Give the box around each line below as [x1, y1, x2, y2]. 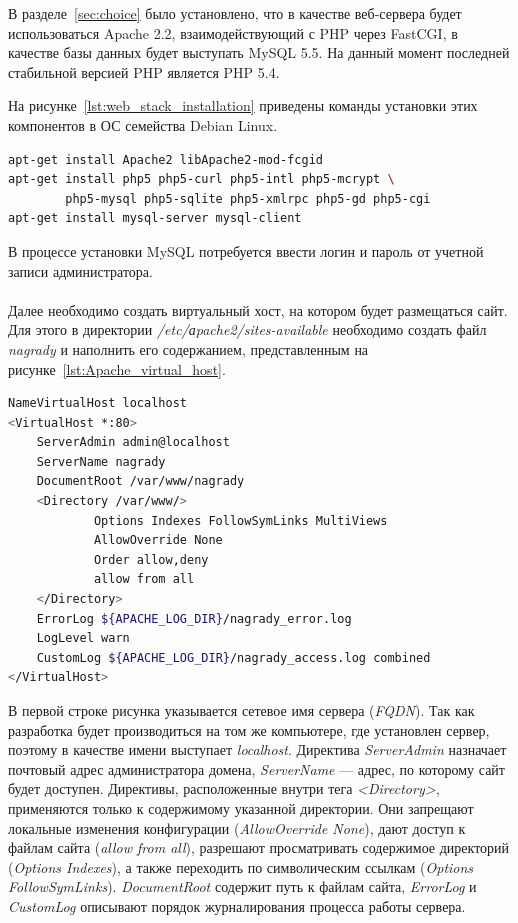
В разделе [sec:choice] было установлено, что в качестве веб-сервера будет [8, 3, 462, 23]
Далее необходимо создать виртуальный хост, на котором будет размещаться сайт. [8, 299, 508, 320]
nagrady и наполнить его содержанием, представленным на [8, 338, 369, 359]
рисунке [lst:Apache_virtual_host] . [8, 358, 226, 379]
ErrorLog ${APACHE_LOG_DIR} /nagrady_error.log [36, 611, 352, 626]
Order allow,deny [93, 552, 209, 567]
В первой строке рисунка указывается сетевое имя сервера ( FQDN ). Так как [8, 700, 475, 720]
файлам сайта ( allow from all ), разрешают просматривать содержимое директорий [8, 837, 510, 858]
